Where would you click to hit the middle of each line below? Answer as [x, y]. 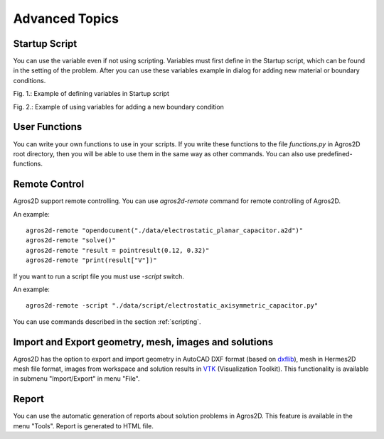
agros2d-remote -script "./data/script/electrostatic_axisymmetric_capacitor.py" [172, 306]
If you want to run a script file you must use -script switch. [99, 276]
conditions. [30, 80]
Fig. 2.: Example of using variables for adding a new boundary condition [118, 107]
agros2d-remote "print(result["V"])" [92, 260]
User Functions [48, 127]
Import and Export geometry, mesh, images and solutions [143, 342]
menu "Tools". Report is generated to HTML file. [84, 426]
